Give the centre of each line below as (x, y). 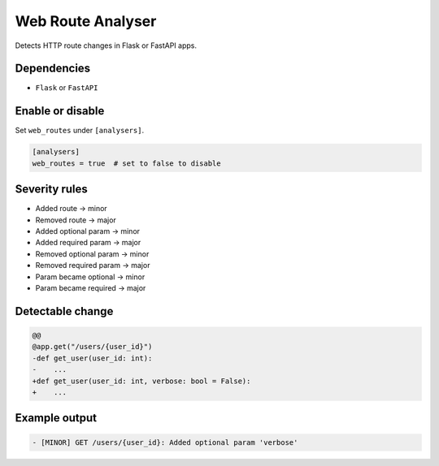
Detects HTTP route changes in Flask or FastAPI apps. (106, 45)
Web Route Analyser (86, 21)
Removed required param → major (93, 265)
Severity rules (52, 190)
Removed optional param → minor (92, 254)
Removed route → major (76, 220)
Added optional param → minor (88, 231)
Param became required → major (91, 287)
